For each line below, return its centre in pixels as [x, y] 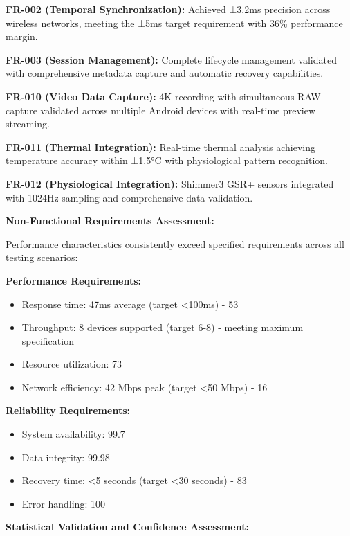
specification [48, 340]
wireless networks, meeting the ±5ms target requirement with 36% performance [174, 23]
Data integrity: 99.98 [66, 457]
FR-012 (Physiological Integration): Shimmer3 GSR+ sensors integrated [170, 183]
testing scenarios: [42, 257]
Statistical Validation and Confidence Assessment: [127, 527]
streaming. [28, 124]
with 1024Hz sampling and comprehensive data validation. [129, 197]
